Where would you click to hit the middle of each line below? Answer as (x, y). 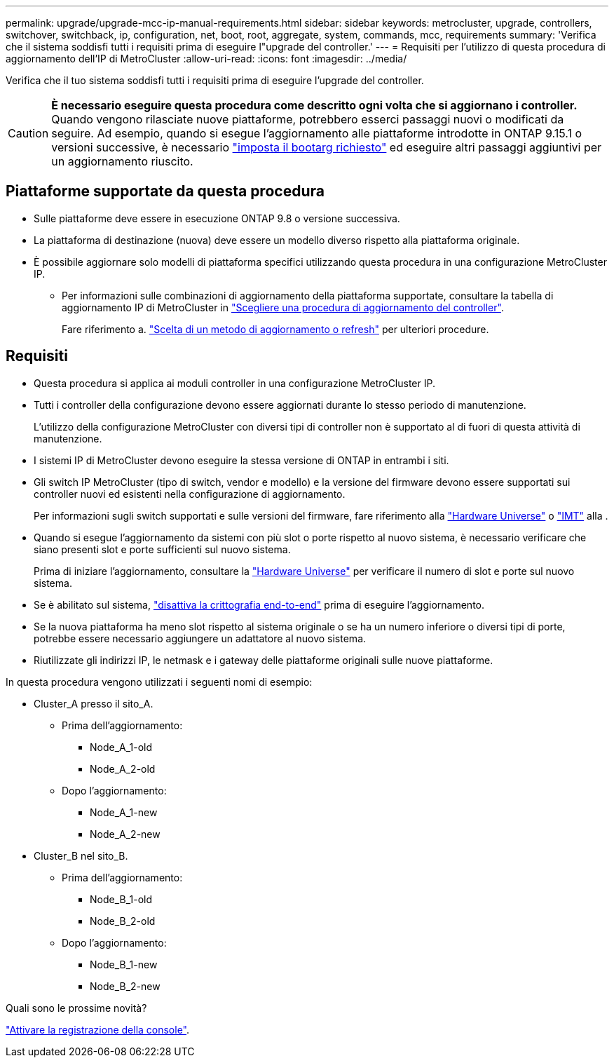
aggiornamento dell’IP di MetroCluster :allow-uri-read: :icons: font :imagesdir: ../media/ (206, 59)
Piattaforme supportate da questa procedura (165, 191)
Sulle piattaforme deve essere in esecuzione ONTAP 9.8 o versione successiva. (217, 218)
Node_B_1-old (121, 899)
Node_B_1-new (124, 964)
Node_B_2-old (123, 921)
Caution (28, 133)
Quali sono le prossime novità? (76, 1008)
